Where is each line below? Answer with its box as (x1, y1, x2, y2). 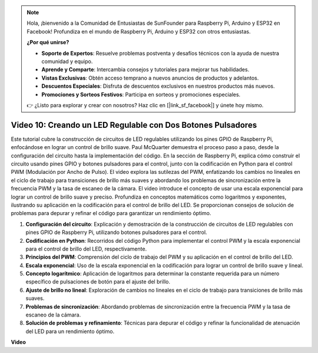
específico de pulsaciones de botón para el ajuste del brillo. (25, 278, 171, 285)
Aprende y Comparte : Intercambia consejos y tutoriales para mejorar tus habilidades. (41, 66, 250, 73)
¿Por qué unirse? (26, 39, 69, 46)
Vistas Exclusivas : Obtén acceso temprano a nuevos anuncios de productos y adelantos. (41, 74, 259, 81)
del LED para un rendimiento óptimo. (25, 328, 115, 335)
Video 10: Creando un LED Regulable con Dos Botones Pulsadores (11, 120, 257, 130)
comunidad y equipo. (41, 58, 93, 65)
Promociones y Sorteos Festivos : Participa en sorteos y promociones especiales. (41, 91, 241, 98)
